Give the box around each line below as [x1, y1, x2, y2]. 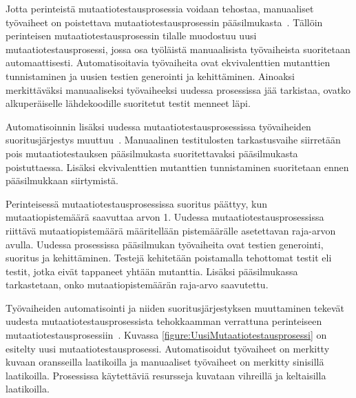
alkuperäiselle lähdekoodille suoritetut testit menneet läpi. [6, 96, 251, 110]
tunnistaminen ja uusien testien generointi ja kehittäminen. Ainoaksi [6, 68, 295, 83]
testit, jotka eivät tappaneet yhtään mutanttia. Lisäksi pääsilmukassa [6, 263, 298, 278]
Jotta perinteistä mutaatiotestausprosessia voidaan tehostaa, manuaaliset [6, 1, 314, 15]
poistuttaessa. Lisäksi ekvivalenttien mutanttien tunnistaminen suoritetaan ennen [6, 159, 349, 174]
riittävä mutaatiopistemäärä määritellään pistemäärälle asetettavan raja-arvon [6, 223, 336, 237]
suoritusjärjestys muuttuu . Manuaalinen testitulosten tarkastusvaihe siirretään [6, 132, 341, 147]
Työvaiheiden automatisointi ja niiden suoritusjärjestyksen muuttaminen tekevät [6, 300, 345, 315]
